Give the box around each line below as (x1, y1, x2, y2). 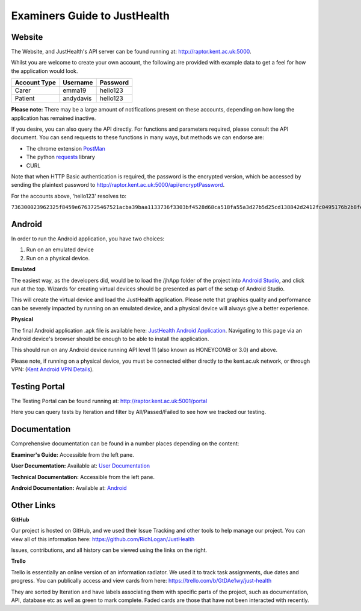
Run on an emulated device (26, 246, 94, 253)
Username (62, 78, 93, 87)
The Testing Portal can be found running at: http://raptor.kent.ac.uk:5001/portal (11, 398, 208, 405)
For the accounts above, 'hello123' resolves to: (11, 192, 126, 199)
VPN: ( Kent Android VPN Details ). (11, 366, 94, 373)
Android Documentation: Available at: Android (11, 484, 127, 491)
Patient (14, 94, 35, 102)
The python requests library (26, 154, 96, 161)
